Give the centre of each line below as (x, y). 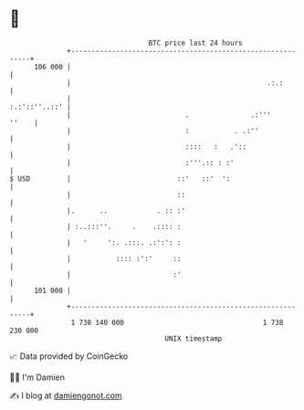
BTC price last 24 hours (196, 43)
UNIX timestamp (194, 338)
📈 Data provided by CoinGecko (69, 356)
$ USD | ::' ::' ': (120, 179)
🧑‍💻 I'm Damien (37, 377)
